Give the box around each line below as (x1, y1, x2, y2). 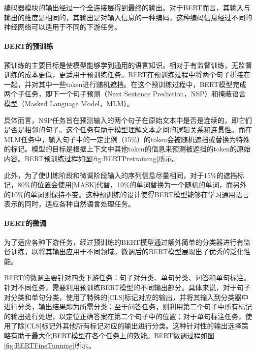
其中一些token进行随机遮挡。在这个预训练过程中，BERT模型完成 (38, 79, 247, 89)
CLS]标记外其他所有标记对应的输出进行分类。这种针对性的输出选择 (26, 321, 242, 331)
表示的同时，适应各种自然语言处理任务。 (4, 199, 135, 209)
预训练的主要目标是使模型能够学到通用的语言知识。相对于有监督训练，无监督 (4, 59, 252, 70)
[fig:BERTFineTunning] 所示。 (4, 340, 96, 350)
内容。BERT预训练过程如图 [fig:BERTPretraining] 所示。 (4, 153, 179, 163)
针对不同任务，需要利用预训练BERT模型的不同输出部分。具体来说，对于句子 (4, 282, 251, 293)
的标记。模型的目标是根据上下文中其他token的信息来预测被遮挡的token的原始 (4, 144, 251, 154)
